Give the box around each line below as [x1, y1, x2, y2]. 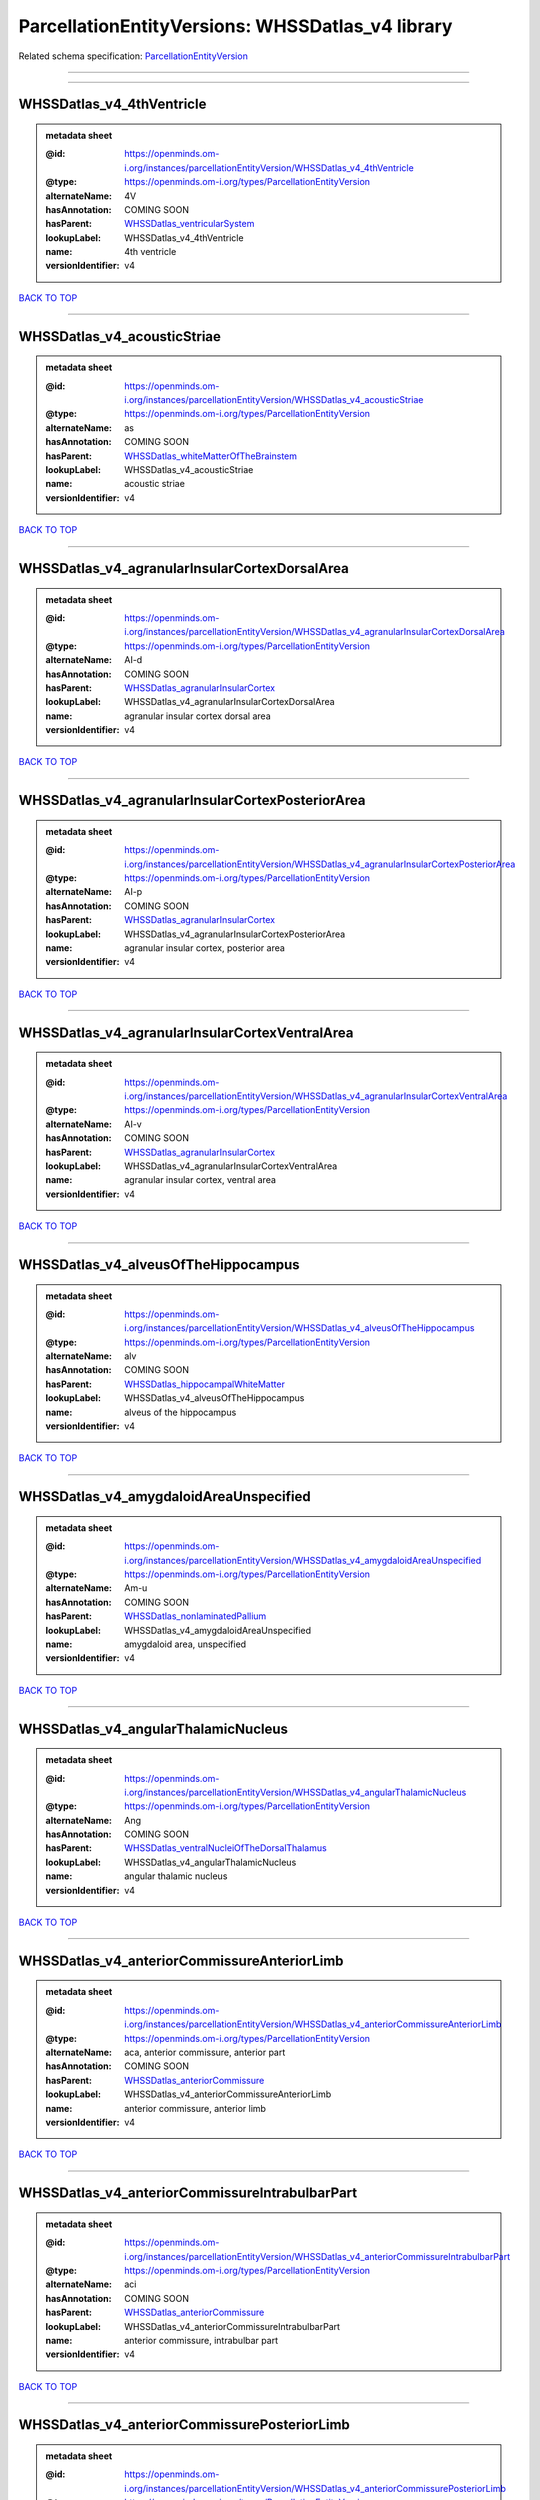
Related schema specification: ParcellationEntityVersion [18, 50, 249, 62]
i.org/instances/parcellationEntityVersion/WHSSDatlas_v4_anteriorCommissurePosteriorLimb [124, 2482, 507, 2494]
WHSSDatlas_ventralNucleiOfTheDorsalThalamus [124, 1842, 327, 1854]
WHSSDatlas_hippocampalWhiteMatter [124, 1378, 285, 1390]
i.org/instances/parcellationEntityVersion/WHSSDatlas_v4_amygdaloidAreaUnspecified [124, 1554, 482, 1566]
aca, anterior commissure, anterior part [124, 2046, 286, 2059]
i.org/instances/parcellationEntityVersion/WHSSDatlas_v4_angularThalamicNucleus [124, 1786, 467, 1798]
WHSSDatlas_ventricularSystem [124, 218, 255, 230]
